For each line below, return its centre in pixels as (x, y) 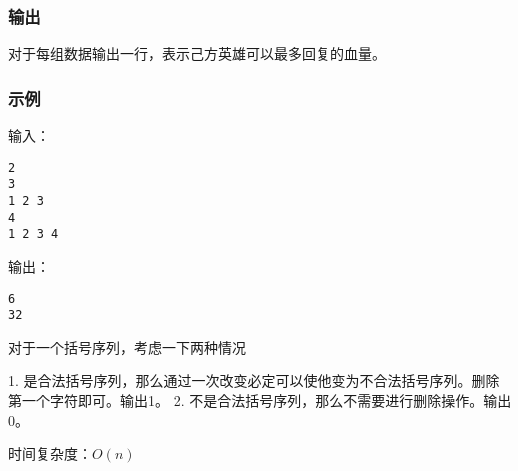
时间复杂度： (50, 453)
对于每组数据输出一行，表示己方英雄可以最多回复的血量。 (197, 53)
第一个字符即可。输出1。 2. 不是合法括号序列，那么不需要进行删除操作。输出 (260, 400)
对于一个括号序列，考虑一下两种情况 (127, 346)
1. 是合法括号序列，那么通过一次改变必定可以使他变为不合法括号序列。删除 (254, 380)
